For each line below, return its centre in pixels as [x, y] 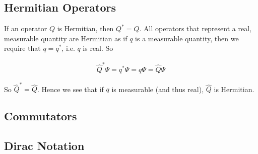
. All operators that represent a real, [195, 28]
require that [22, 48]
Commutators [41, 116]
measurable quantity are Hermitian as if [66, 38]
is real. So [98, 48]
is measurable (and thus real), [158, 89]
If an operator [26, 28]
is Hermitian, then [85, 28]
